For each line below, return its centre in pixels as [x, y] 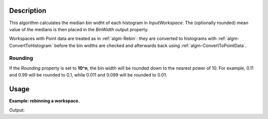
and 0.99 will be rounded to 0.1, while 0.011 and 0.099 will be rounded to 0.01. [88, 75]
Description [28, 11]
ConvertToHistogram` [31, 45]
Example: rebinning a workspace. [44, 101]
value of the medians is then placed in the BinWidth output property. [79, 29]
